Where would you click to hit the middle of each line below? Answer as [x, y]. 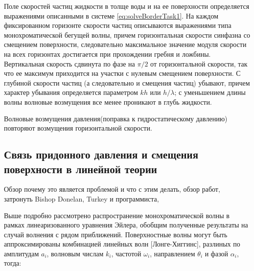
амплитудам [22, 253]
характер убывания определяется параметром [71, 92]
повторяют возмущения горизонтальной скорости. [78, 128]
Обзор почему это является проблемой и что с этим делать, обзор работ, [112, 189]
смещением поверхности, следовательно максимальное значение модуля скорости [125, 44]
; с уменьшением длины [210, 92]
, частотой [126, 253]
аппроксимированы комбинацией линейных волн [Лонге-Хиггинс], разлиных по [122, 244]
